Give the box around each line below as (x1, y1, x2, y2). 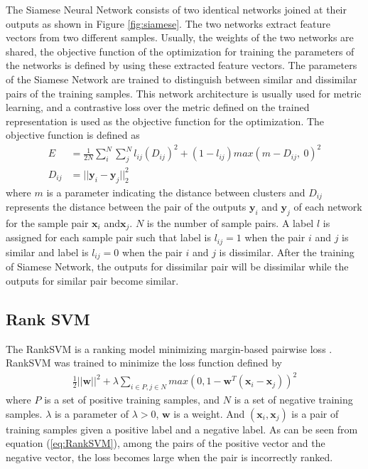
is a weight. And (173, 406, 245, 421)
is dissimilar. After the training (219, 244, 355, 259)
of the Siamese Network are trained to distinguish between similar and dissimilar (6, 71, 357, 86)
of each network (293, 199, 362, 214)
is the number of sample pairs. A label (146, 215, 314, 230)
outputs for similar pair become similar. (6, 273, 179, 288)
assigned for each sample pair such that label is (6, 230, 212, 245)
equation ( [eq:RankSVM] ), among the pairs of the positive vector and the (6, 436, 325, 450)
